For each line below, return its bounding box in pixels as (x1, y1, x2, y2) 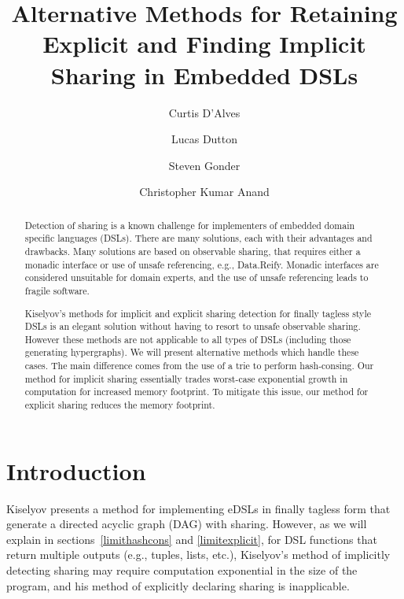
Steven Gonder (168, 157, 241, 173)
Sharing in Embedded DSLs (50, 58, 358, 91)
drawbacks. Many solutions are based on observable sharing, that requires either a (24, 244, 361, 257)
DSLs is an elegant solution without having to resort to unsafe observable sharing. (24, 320, 361, 333)
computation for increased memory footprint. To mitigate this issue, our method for (24, 385, 369, 398)
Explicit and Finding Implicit (42, 28, 366, 60)
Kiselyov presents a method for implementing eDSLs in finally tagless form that (6, 500, 391, 516)
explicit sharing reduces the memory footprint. (24, 398, 215, 412)
